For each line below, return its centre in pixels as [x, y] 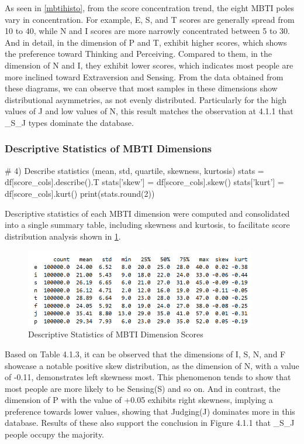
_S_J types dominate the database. [69, 122]
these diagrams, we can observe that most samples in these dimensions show [141, 88]
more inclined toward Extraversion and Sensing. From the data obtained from [144, 76]
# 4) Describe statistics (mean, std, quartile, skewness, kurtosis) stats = [134, 170]
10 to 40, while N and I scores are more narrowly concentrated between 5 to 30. [147, 31]
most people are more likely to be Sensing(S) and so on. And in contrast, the [143, 388]
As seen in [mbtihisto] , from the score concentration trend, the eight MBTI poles [150, 8]
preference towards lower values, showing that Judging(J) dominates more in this [150, 411]
